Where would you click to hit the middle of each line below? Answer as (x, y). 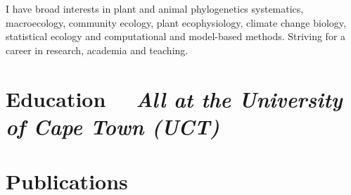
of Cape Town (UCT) (113, 126)
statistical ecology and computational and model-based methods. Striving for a (176, 36)
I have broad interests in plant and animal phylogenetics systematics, (155, 8)
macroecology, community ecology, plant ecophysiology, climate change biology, (176, 22)
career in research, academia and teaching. (97, 50)
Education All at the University (174, 99)
